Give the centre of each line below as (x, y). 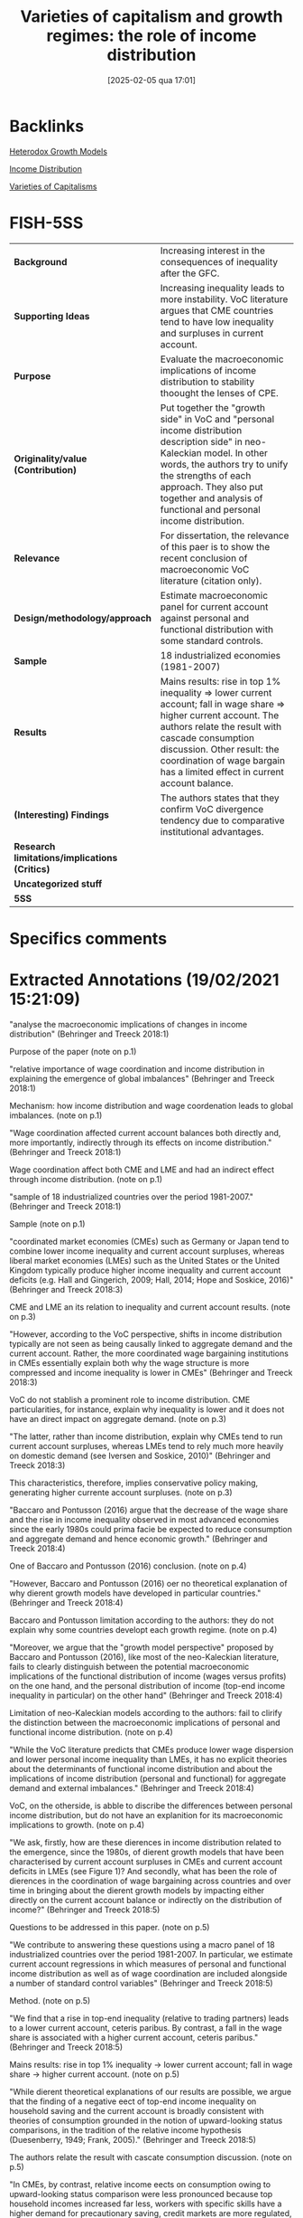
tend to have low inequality (217, 321)
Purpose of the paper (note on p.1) (73, 1051)
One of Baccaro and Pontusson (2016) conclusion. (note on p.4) (128, 1566)
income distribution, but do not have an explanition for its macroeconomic (147, 1815)
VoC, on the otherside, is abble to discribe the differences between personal (151, 1806)
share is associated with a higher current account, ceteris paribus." (134, 2037)
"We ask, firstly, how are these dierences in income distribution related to (146, 1842)
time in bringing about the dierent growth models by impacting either (137, 1890)
